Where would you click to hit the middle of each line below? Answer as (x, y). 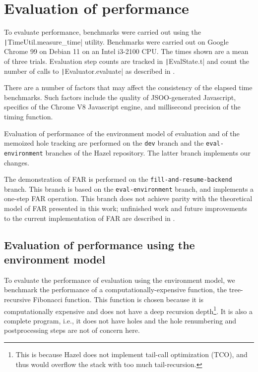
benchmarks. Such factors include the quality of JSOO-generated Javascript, (120, 97)
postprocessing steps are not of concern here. (72, 330)
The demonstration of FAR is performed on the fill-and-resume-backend (118, 179)
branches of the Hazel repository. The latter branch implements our (148, 152)
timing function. (29, 117)
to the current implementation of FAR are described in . (90, 218)
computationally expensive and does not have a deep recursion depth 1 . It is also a (128, 310)
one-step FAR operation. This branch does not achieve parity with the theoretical (128, 198)
